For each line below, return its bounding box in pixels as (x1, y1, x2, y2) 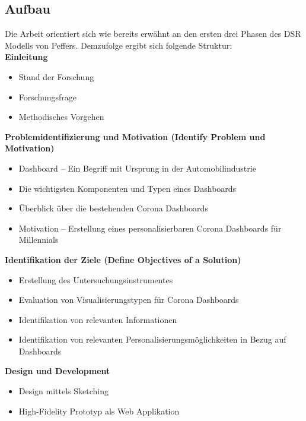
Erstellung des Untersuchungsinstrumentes (18, 273, 173, 286)
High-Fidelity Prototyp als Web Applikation (18, 404, 180, 417)
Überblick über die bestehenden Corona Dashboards (18, 202, 208, 214)
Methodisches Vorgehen (18, 110, 104, 123)
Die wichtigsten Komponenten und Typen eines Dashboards (18, 182, 237, 194)
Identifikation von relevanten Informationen (18, 313, 177, 325)
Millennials (18, 233, 59, 246)
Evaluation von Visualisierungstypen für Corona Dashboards (18, 293, 239, 306)
